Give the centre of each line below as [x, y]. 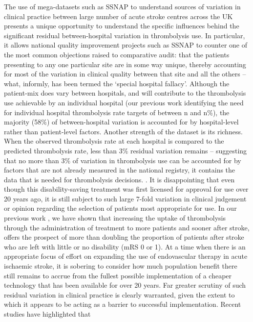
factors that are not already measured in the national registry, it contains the [120, 170]
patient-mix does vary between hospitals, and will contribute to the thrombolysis [125, 93]
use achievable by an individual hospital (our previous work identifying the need [124, 102]
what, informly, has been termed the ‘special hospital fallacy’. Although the [117, 83]
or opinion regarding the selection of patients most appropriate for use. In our [120, 208]
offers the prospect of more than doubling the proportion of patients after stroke [124, 237]
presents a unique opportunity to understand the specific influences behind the [122, 26]
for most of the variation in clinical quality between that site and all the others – [125, 74]
